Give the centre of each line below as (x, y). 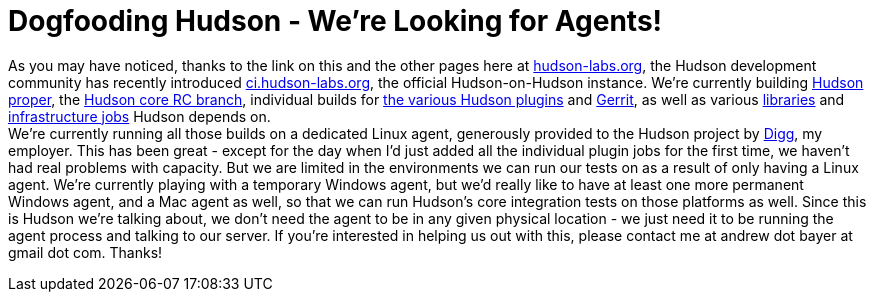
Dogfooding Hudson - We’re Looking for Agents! (335, 21)
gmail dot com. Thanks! (85, 252)
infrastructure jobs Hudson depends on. (139, 116)
